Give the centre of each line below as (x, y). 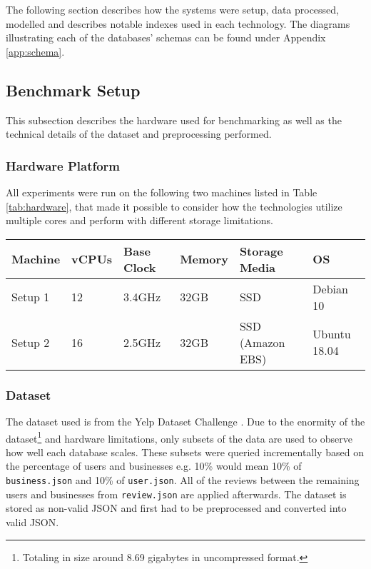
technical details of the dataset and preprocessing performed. (139, 134)
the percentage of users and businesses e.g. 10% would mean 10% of (154, 466)
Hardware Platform (63, 165)
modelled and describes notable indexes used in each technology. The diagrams (178, 23)
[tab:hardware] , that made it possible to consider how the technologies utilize (174, 206)
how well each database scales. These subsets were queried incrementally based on (185, 452)
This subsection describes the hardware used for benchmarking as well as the (174, 120)
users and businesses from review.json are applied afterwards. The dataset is (176, 494)
